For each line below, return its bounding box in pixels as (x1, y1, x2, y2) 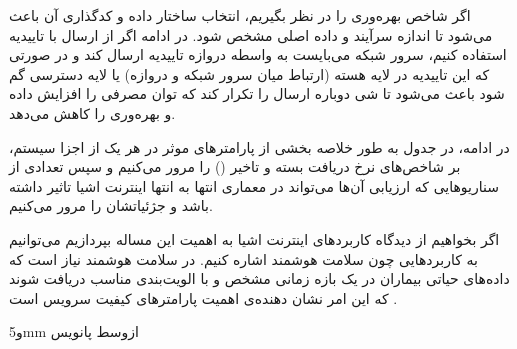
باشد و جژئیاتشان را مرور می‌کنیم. (9, 195, 213, 216)
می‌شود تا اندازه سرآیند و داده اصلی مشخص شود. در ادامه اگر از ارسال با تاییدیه (9, 24, 493, 45)
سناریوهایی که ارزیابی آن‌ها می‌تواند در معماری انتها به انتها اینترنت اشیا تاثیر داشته (9, 175, 499, 196)
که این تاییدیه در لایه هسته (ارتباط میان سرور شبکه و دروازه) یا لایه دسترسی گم (9, 63, 490, 84)
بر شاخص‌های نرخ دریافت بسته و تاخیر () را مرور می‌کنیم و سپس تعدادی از (9, 156, 461, 177)
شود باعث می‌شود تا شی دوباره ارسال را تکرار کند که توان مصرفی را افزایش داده (9, 83, 505, 104)
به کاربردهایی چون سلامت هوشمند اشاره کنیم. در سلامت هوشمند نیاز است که (9, 248, 478, 269)
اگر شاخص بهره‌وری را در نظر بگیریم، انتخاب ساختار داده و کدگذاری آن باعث (9, 5, 471, 25)
